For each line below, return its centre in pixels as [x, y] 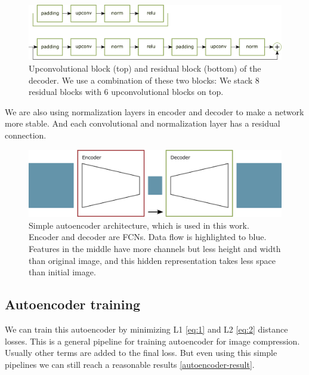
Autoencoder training [72, 304]
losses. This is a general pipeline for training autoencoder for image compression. [152, 341]
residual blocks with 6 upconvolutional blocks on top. [126, 92]
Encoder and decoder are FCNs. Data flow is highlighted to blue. [148, 237]
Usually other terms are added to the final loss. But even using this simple [141, 353]
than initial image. [62, 272]
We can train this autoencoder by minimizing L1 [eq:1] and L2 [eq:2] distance [146, 329]
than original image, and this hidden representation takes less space [152, 260]
